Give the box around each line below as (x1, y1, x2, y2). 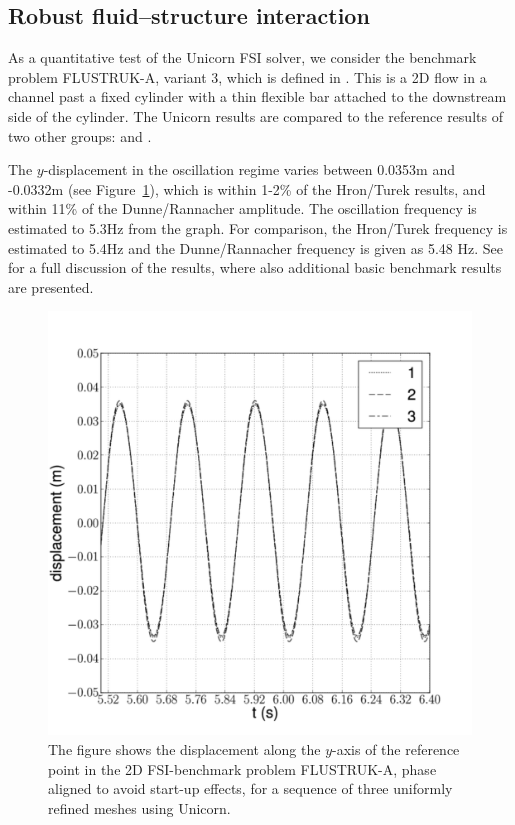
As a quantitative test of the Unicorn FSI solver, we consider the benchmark (8, 47, 477, 68)
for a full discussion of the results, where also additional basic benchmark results (8, 257, 502, 278)
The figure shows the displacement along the (48, 738, 321, 759)
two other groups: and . (8, 125, 152, 146)
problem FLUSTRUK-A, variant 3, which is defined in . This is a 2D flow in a (8, 66, 487, 87)
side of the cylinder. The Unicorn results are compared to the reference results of (8, 105, 503, 126)
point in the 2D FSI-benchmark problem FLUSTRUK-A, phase (48, 758, 437, 779)
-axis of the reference (332, 738, 460, 759)
